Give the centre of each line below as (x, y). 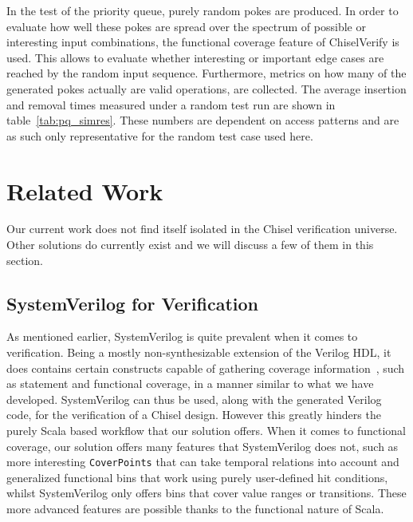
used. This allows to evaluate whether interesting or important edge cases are (195, 57)
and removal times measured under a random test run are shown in (171, 104)
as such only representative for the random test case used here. (160, 135)
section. (25, 260)
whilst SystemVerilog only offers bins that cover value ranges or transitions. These (206, 493)
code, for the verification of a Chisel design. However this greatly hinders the (194, 415)
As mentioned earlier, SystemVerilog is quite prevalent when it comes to (182, 336)
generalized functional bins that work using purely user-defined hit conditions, (197, 477)
